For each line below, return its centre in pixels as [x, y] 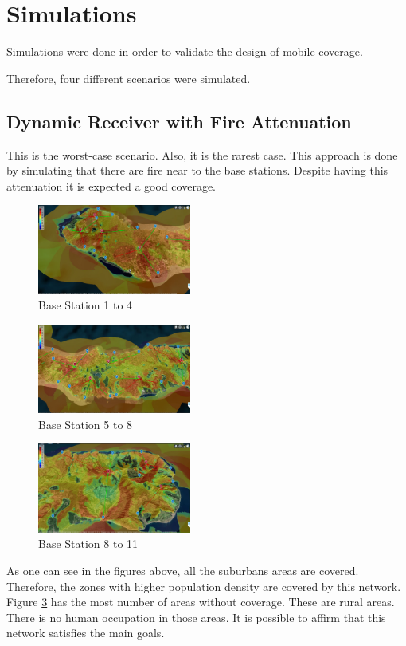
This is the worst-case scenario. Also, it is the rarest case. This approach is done [202, 154]
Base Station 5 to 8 [86, 424]
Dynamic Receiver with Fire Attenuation [179, 121]
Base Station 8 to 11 [88, 544]
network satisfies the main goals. [86, 633]
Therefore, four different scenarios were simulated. [129, 78]
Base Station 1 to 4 [86, 305]
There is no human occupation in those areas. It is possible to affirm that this [196, 617]
